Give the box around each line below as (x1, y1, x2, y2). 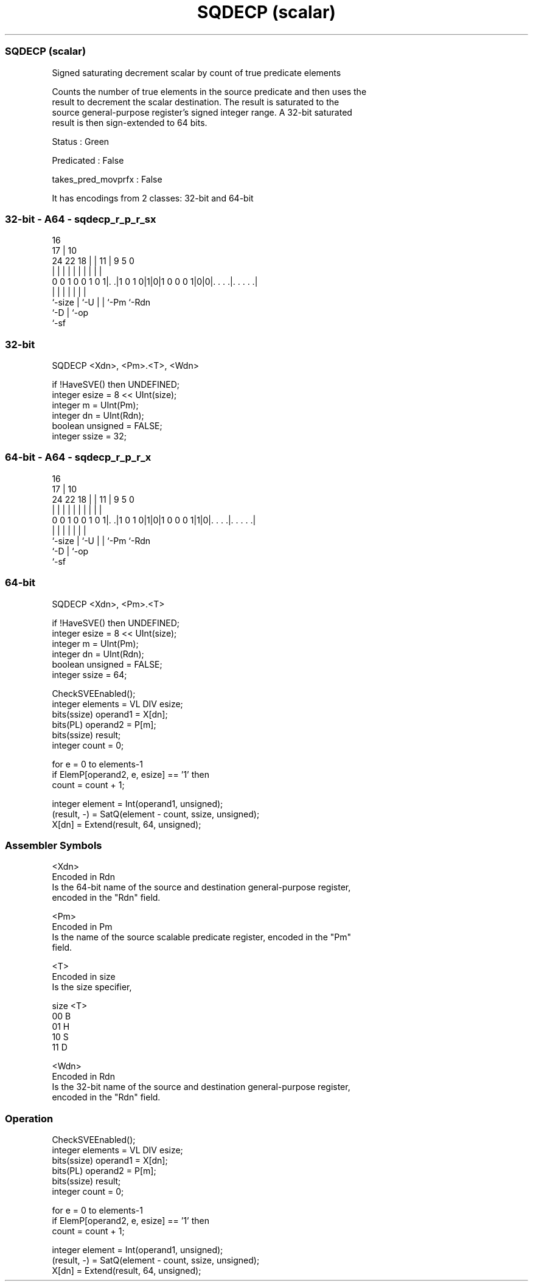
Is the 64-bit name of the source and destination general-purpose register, (52, 882, 351, 893)
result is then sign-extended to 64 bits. (52, 117, 207, 128)
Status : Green (52, 136, 110, 147)
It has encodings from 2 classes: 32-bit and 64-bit (52, 192, 254, 203)
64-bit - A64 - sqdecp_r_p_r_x (5, 451, 152, 464)
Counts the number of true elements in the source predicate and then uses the (52, 86, 367, 97)
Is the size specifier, (52, 982, 132, 993)
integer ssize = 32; (52, 431, 127, 441)
